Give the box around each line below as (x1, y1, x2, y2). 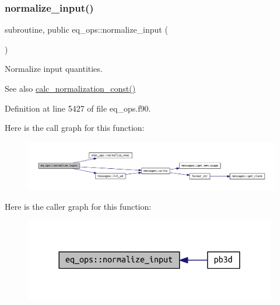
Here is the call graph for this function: (5, 122, 145, 134)
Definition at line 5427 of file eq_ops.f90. (5, 102, 151, 114)
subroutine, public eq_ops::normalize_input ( (5, 23, 168, 36)
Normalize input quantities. (5, 63, 103, 75)
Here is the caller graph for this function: (5, 200, 152, 212)
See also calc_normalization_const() (5, 82, 136, 94)
